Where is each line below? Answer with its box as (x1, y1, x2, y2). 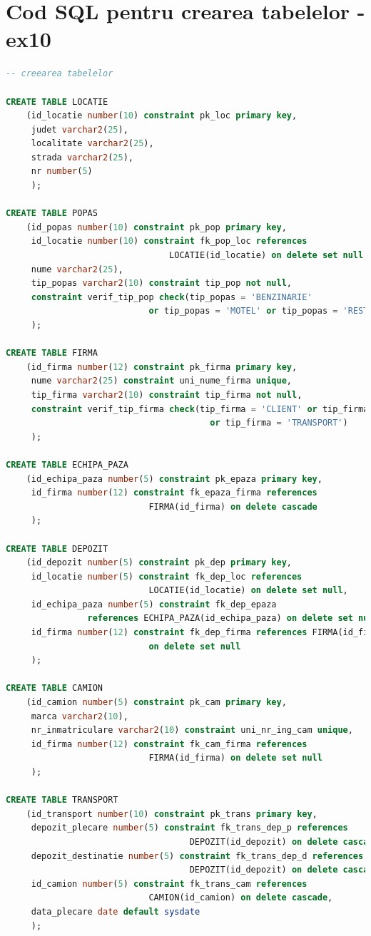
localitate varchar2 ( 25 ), (31, 138, 154, 149)
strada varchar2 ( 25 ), (31, 152, 134, 163)
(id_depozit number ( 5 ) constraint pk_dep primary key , (26, 557, 292, 568)
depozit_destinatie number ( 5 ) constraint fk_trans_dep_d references (31, 850, 364, 861)
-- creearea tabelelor (6, 68, 113, 79)
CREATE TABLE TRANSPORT (6, 795, 118, 806)
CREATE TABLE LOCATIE (6, 96, 108, 107)
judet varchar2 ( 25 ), (31, 124, 128, 135)
